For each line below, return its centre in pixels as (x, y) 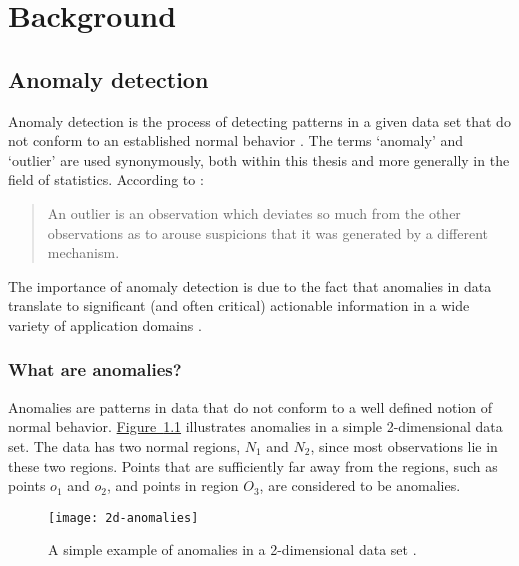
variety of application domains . (105, 324)
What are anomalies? (95, 369)
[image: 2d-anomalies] (123, 517)
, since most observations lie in (404, 445)
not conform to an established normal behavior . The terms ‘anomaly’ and (236, 140)
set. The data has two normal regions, (124, 445)
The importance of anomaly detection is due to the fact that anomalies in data (250, 285)
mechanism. (83, 252)
